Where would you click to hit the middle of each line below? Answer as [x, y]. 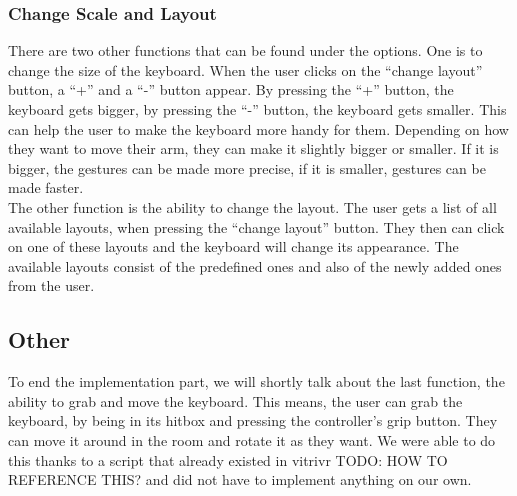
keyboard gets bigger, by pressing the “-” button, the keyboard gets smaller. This [257, 109]
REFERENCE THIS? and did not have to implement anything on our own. [240, 479]
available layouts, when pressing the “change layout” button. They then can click [256, 226]
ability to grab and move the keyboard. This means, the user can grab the [235, 400]
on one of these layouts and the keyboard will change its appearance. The [233, 246]
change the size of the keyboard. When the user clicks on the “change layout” [245, 69]
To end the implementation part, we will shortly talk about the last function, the [256, 381]
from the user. [51, 285]
